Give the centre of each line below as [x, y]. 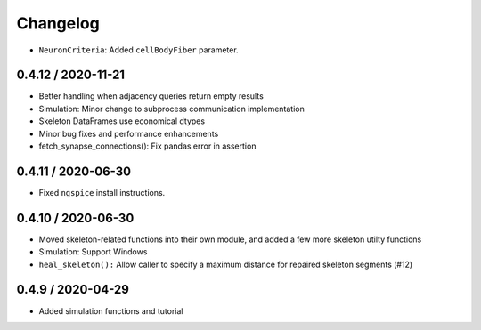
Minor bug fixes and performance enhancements [129, 133]
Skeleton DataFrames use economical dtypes [122, 121]
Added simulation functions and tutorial [111, 310]
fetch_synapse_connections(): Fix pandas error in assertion [147, 146]
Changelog [58, 23]
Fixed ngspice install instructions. [102, 192]
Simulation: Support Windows [93, 252]
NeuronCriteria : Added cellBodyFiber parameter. [139, 50]
